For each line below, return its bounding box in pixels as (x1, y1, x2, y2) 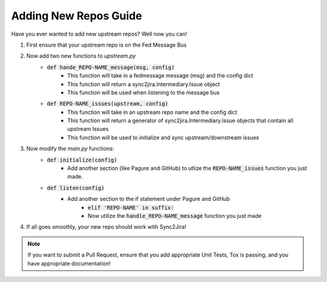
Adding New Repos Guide (11, 9, 142, 22)
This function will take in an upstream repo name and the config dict (67, 108, 237, 116)
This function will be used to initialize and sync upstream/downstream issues (67, 134, 260, 141)
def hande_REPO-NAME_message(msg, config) (47, 64, 175, 71)
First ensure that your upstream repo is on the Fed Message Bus (26, 41, 187, 48)
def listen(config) (47, 185, 105, 191)
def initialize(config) (47, 156, 117, 163)
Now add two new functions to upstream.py (26, 52, 136, 60)
